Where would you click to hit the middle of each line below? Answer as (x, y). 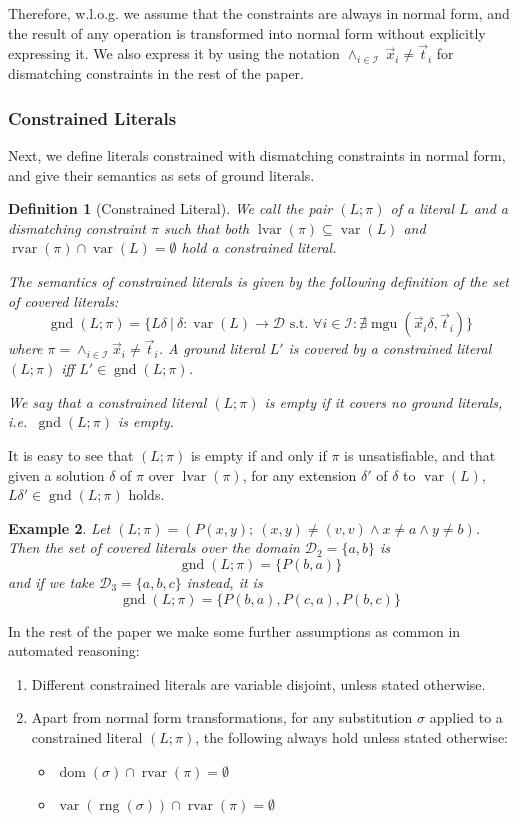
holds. (146, 494)
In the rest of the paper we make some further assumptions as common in (234, 630)
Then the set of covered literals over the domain (154, 547)
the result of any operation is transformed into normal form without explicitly (247, 32)
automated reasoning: (74, 650)
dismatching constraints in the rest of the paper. (156, 73)
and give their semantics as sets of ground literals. (161, 174)
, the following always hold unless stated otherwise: (352, 736)
